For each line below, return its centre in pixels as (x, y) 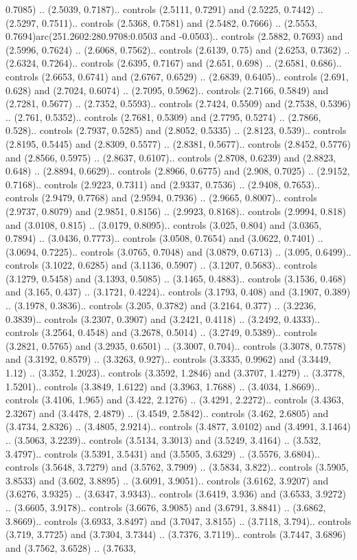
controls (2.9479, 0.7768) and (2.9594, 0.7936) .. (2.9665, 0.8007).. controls (161, 198)
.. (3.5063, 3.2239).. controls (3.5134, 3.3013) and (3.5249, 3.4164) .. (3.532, (163, 440)
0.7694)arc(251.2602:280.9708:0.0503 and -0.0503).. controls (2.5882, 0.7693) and (174, 36)
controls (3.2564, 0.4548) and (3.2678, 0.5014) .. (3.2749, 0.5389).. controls (161, 332)
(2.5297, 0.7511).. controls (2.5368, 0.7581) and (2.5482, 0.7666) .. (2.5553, (161, 22)
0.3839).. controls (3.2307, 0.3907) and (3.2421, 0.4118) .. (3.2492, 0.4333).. (163, 318)
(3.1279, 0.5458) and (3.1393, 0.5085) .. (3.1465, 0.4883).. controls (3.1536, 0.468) (176, 278)
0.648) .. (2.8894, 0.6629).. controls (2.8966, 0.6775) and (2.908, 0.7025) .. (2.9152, (178, 171)
